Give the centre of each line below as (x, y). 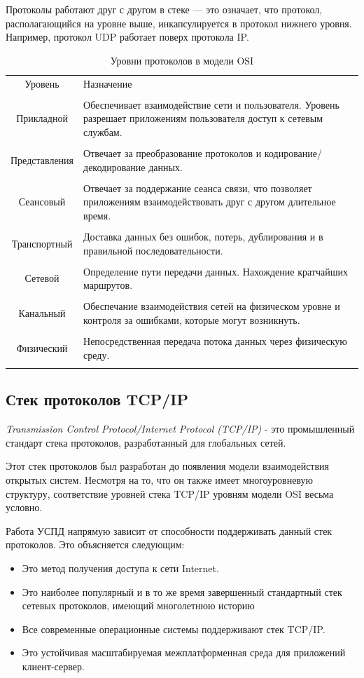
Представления (42, 160)
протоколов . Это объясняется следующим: (95, 544)
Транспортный (42, 243)
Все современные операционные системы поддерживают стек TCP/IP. (174, 629)
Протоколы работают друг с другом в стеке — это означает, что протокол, (164, 9)
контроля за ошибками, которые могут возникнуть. (192, 319)
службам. (103, 131)
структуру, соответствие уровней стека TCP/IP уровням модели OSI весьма (170, 493)
